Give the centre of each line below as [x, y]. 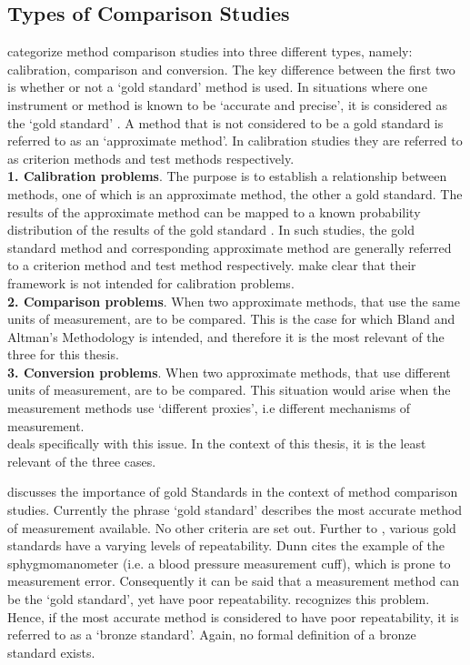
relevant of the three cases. [82, 461]
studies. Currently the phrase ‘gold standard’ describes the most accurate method [235, 510]
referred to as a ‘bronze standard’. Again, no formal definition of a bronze [212, 635]
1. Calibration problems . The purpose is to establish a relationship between [227, 176]
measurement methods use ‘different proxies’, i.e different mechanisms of [209, 408]
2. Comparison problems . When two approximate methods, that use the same [234, 301]
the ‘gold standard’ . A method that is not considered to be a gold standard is [225, 122]
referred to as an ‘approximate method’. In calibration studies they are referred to [235, 141]
